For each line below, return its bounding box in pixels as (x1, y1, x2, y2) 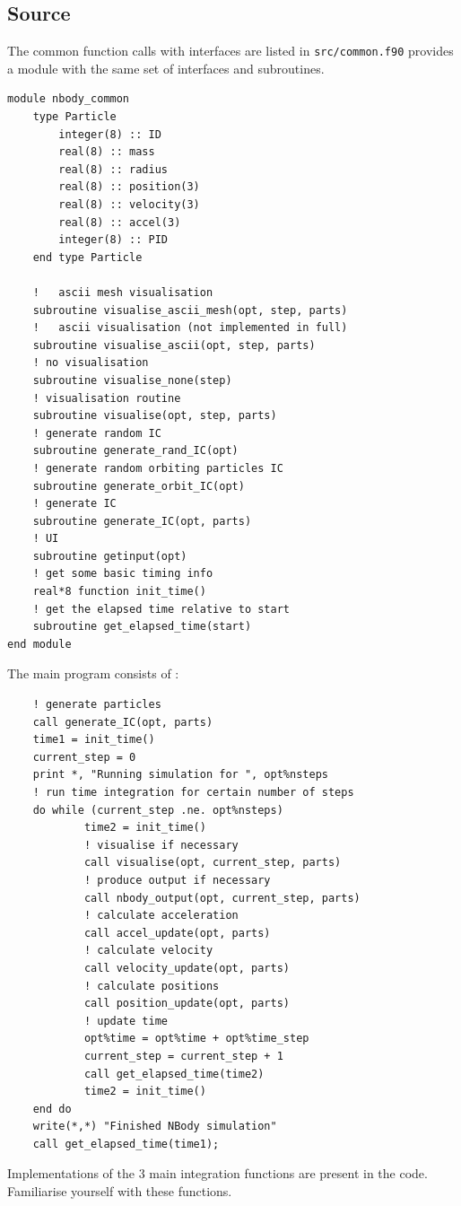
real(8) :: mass (58, 145, 155, 159)
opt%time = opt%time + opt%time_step (83, 1032, 309, 1045)
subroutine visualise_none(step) (32, 373, 232, 387)
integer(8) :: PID (58, 233, 168, 247)
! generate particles (32, 698, 161, 712)
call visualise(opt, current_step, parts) (83, 856, 342, 870)
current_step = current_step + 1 (83, 1049, 283, 1062)
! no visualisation (32, 356, 149, 370)
